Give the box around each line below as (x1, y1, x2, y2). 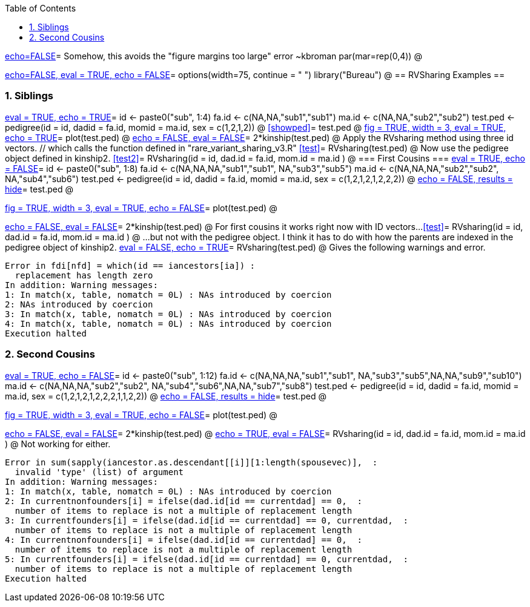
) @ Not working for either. (5, 438, 111, 449)
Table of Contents (5, 3, 76, 13)
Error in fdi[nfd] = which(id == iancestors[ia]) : (5, 260, 256, 271)
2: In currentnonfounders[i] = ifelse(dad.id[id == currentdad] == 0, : (5, 496, 363, 506)
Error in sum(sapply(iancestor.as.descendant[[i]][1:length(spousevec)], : (5, 457, 378, 467)
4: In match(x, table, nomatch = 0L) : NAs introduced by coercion (5, 318, 332, 329)
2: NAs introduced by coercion (5, 299, 153, 309)
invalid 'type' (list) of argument (15, 467, 184, 477)
